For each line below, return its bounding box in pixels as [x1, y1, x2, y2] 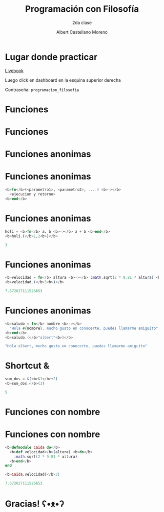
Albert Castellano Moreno [56, 29, 108, 35]
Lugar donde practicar [5, 51, 98, 62]
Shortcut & [5, 360, 50, 371]
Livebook [5, 68, 24, 73]
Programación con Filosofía [25, 3, 139, 15]
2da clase [72, 20, 92, 25]
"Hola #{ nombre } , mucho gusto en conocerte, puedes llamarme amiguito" [9, 326, 159, 331]
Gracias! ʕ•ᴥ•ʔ [5, 498, 64, 510]
